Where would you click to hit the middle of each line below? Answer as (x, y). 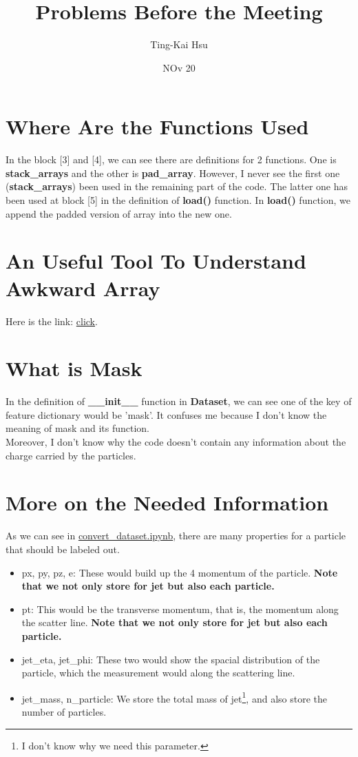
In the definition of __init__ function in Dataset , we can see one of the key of (179, 401)
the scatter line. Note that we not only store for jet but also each (175, 622)
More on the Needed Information (167, 502)
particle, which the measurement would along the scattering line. (158, 673)
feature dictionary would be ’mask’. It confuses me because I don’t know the (166, 414)
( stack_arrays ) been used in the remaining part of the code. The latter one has (177, 186)
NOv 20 (179, 67)
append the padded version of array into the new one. (119, 213)
